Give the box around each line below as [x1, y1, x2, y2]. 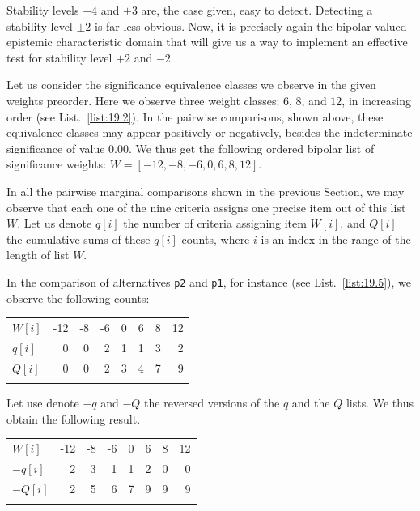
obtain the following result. [6, 410, 141, 427]
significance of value [6, 139, 105, 156]
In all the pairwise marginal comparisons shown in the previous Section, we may [6, 182, 405, 199]
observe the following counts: [6, 289, 150, 306]
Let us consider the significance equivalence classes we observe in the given [6, 76, 376, 93]
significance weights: [6, 155, 107, 172]
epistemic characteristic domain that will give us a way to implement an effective [6, 33, 408, 50]
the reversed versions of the [144, 394, 280, 411]
